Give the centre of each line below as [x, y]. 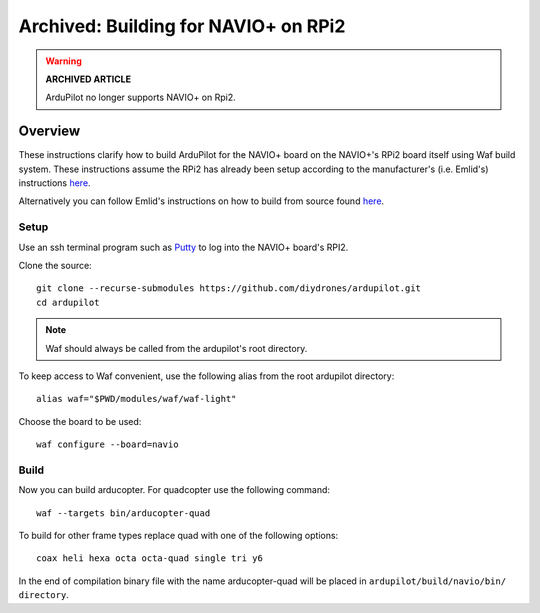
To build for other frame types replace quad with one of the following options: [178, 535]
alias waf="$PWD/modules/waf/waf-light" [136, 399]
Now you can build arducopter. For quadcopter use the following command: [174, 490]
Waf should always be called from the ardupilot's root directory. [176, 348]
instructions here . [54, 183]
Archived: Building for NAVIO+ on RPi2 [182, 26]
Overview [49, 131]
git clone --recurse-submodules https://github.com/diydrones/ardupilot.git [229, 288]
